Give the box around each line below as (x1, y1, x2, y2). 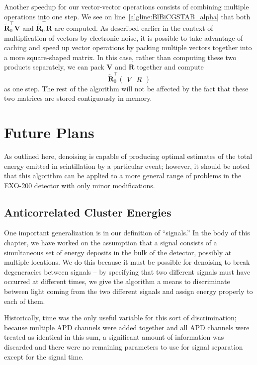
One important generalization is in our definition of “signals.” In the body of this (4, 227, 250, 238)
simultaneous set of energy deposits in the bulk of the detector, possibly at (4, 247, 232, 257)
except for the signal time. (4, 351, 84, 362)
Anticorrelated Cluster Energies (4, 204, 171, 219)
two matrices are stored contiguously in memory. (4, 93, 152, 103)
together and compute (137, 62, 204, 72)
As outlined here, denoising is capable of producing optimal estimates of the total (4, 150, 253, 161)
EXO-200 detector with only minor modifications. (4, 180, 155, 190)
